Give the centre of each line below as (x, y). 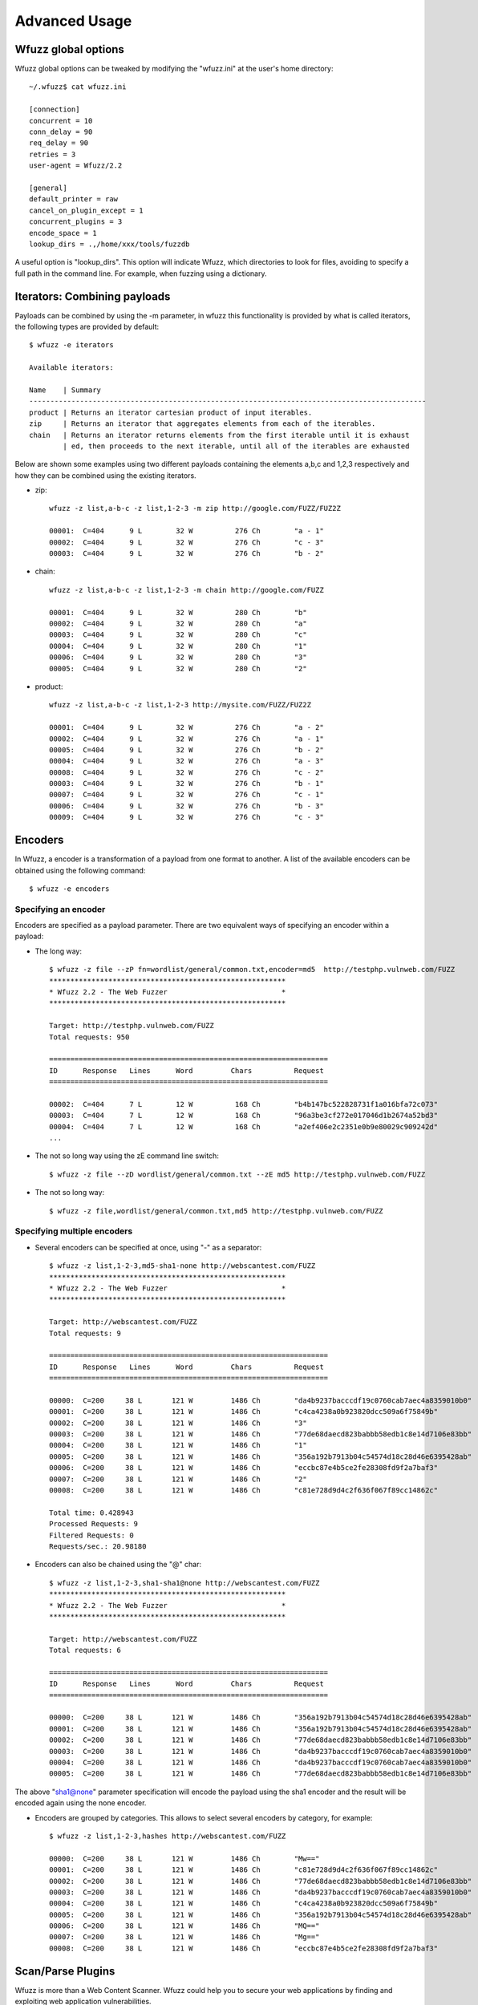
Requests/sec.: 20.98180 (98, 1546)
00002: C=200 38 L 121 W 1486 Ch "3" (178, 1423)
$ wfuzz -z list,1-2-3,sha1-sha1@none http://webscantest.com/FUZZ (184, 1583)
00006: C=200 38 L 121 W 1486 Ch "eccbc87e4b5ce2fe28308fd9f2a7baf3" (244, 1468)
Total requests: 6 (85, 1651)
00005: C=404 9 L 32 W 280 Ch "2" (178, 668)
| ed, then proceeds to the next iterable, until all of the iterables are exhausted (236, 446)
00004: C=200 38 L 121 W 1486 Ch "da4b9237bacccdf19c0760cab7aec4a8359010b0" (261, 1762)
